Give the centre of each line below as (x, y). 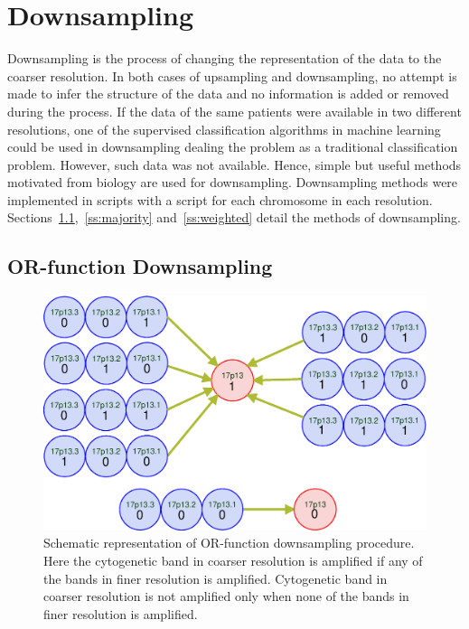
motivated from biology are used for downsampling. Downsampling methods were (233, 182)
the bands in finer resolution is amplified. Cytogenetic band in (216, 578)
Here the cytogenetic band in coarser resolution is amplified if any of (233, 561)
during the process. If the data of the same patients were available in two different (234, 111)
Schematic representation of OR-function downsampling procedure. (229, 543)
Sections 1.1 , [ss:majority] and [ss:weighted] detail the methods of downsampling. (234, 217)
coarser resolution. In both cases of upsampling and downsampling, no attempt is (232, 75)
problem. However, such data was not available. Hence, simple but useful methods (234, 164)
